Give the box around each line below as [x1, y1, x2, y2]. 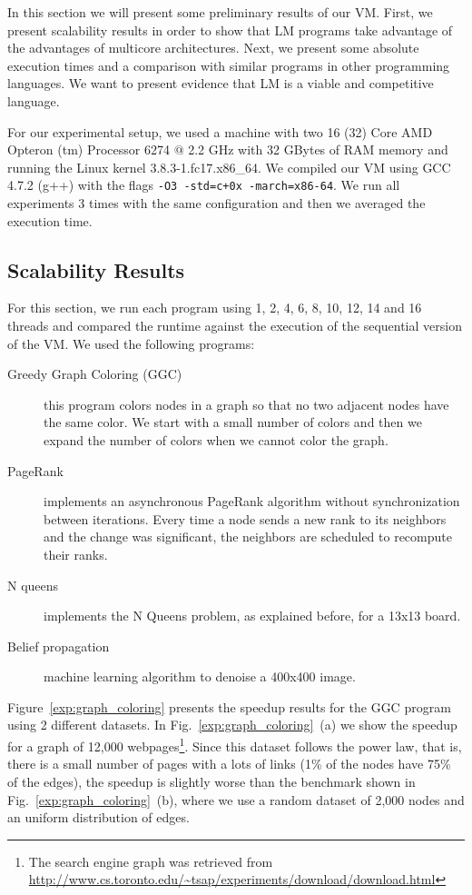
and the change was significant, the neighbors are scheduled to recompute [44, 527, 452, 546]
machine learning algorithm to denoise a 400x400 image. [44, 667, 356, 686]
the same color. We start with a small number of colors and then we [44, 413, 422, 432]
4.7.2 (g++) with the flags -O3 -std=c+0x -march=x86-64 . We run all [7, 175, 400, 194]
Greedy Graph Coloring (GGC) [7, 364, 182, 383]
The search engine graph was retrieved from [28, 851, 273, 870]
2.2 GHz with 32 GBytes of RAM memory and [188, 140, 448, 159]
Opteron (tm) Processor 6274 [7, 140, 170, 159]
